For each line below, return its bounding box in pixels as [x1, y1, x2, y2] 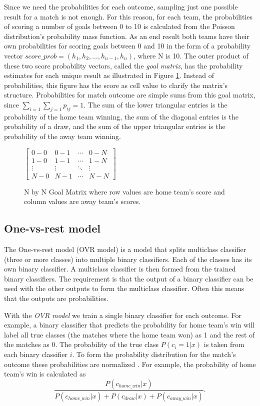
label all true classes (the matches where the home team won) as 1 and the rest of [4, 329, 255, 339]
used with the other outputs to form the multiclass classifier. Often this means [4, 283, 244, 293]
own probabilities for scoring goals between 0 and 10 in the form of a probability [4, 40, 251, 51]
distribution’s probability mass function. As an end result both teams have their [4, 30, 249, 41]
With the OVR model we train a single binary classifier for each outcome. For [4, 309, 241, 320]
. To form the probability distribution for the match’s [72, 348, 236, 359]
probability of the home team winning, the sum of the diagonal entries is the [4, 111, 238, 121]
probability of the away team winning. [4, 130, 121, 141]
